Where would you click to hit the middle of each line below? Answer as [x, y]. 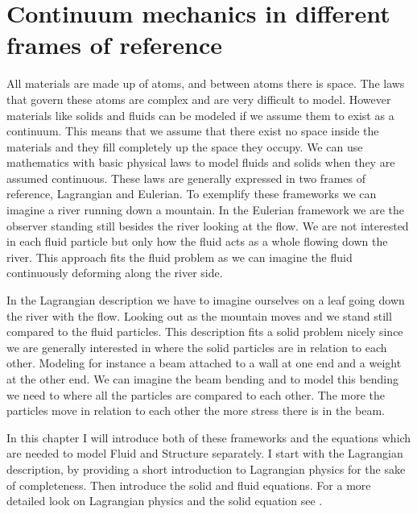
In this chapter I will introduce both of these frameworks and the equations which [209, 437]
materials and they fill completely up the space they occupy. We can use [185, 146]
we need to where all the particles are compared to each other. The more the [196, 394]
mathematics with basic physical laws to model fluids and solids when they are [201, 162]
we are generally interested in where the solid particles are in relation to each [197, 347]
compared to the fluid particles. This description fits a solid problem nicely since [205, 332]
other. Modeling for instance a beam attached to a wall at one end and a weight [204, 363]
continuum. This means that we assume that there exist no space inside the [193, 131]
